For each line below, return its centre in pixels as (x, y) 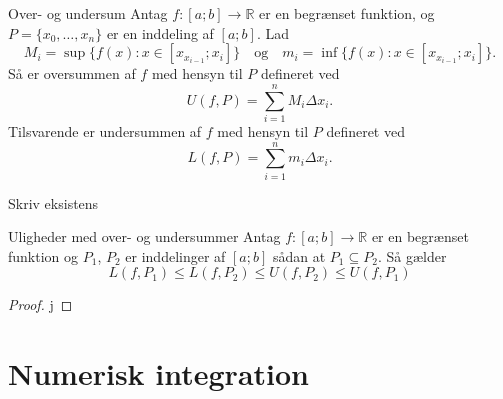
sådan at (299, 255)
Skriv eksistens (53, 202)
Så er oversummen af (72, 73)
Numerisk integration (158, 373)
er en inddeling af (160, 32)
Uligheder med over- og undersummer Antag (144, 236)
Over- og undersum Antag (88, 13)
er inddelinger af (175, 255)
